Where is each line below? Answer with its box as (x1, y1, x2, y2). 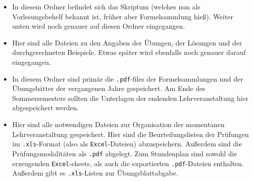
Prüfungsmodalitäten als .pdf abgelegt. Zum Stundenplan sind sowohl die (12, 148, 237, 158)
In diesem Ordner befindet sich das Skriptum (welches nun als (12, 1, 201, 11)
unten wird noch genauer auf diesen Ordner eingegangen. (12, 21, 185, 31)
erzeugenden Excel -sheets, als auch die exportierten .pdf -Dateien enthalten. (12, 158, 244, 168)
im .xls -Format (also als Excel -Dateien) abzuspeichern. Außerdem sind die (12, 138, 242, 149)
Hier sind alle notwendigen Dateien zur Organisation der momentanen (12, 119, 225, 129)
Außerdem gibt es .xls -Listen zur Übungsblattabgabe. (12, 168, 178, 178)
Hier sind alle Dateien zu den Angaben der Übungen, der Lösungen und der (12, 37, 242, 47)
